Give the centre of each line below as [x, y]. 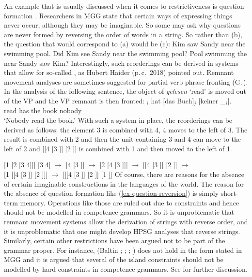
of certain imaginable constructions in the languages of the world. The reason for [124, 183]
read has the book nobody [43, 110]
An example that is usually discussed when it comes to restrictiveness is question [124, 6]
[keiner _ [212, 100]
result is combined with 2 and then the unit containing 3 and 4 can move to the [123, 139]
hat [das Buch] [173, 100]
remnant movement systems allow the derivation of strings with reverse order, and [126, 221]
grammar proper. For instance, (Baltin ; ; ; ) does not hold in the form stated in [123, 250]
